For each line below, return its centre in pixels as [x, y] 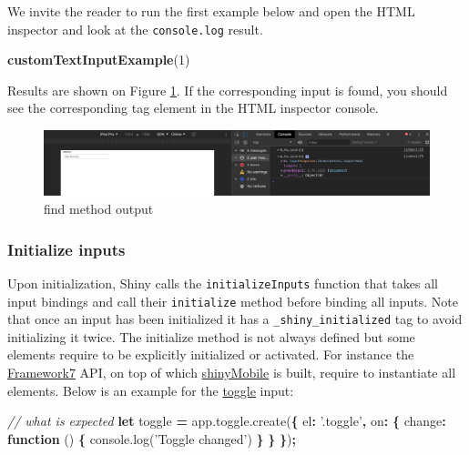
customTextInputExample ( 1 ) [99, 60]
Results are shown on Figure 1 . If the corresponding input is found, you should [228, 90]
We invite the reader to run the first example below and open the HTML [211, 11]
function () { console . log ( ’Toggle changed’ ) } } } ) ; [152, 438]
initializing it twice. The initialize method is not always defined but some [211, 336]
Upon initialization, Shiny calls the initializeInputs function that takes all [223, 283]
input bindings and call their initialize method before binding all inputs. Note [233, 301]
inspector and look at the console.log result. [135, 29]
